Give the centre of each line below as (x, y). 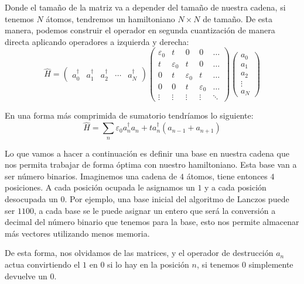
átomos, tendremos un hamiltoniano (110, 18)
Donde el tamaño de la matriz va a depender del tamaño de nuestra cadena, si (145, 7)
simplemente (271, 264)
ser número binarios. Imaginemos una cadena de (91, 176)
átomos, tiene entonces (227, 176)
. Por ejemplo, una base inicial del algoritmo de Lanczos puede (177, 198)
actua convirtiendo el (42, 264)
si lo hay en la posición (148, 264)
